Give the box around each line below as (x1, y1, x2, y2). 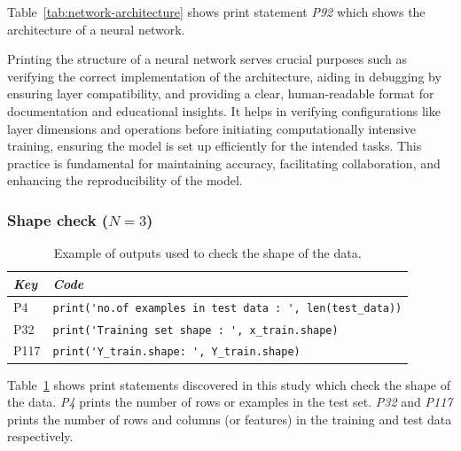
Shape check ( (7, 208, 109, 230)
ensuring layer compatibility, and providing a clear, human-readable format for (7, 84, 434, 103)
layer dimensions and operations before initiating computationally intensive (7, 119, 416, 137)
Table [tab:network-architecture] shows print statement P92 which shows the (7, 3, 426, 20)
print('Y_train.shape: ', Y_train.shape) (52, 346, 301, 359)
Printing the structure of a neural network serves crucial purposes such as (7, 50, 407, 68)
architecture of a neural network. (7, 19, 185, 38)
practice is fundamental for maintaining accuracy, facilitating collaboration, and (7, 153, 441, 172)
